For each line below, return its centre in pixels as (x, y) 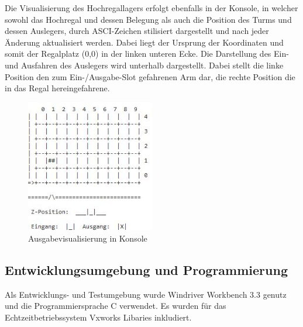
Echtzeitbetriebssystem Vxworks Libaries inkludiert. (98, 317)
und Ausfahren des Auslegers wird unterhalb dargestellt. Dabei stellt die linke (144, 65)
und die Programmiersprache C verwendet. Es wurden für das (116, 306)
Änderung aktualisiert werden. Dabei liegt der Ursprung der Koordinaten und (144, 42)
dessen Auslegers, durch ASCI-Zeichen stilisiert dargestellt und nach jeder (137, 31)
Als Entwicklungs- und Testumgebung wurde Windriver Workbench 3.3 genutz (146, 294)
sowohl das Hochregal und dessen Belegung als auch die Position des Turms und (148, 19)
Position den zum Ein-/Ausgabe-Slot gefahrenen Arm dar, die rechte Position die (150, 76)
